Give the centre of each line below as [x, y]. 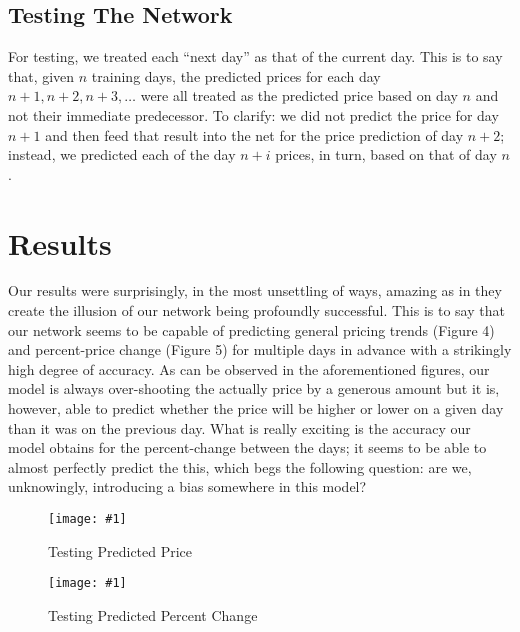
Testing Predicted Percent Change [153, 614]
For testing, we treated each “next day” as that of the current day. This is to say [255, 56]
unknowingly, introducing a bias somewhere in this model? [187, 486]
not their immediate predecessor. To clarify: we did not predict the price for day [253, 114]
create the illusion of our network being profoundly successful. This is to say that [256, 310]
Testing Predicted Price [120, 550]
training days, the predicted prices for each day [236, 75]
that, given [41, 75]
